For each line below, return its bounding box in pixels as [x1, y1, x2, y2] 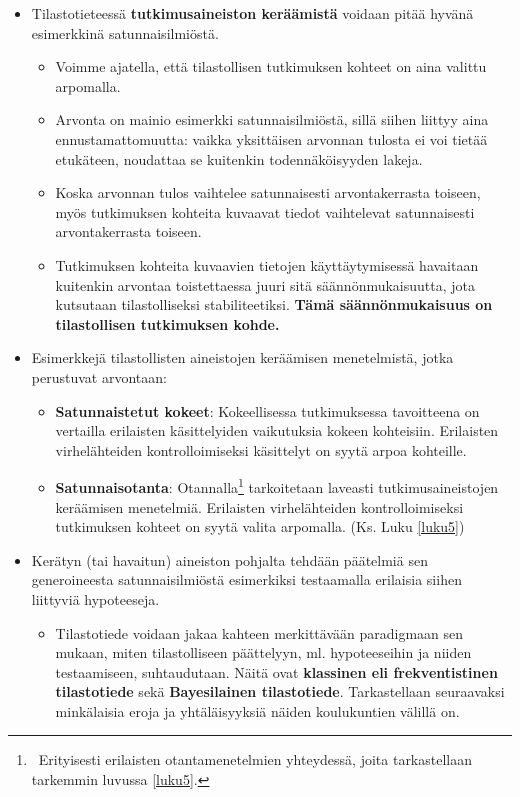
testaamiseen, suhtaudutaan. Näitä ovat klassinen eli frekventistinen [55, 661, 498, 682]
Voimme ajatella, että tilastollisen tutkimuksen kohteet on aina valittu [55, 56, 487, 77]
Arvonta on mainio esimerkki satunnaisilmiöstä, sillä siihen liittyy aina [55, 109, 489, 130]
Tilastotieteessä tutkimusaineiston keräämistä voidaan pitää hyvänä [31, 3, 474, 23]
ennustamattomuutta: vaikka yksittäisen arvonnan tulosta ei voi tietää [55, 128, 488, 149]
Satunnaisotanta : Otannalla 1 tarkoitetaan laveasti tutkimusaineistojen [55, 474, 499, 497]
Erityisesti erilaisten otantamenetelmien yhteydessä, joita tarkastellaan [38, 749, 473, 770]
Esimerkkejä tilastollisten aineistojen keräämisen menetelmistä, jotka [31, 347, 454, 368]
